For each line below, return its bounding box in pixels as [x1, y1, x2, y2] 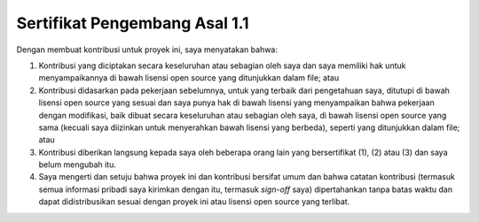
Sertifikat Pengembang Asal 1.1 [16, 13, 249, 33]
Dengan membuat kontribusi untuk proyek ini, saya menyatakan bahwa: [16, 44, 279, 55]
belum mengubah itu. [38, 159, 117, 170]
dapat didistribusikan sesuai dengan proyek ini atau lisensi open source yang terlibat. [38, 196, 350, 207]
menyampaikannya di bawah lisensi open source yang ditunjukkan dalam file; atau [38, 73, 340, 83]
